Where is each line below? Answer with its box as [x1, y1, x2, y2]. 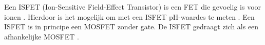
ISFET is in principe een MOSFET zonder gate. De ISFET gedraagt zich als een [4, 21, 259, 32]
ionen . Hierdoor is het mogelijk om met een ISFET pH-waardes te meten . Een [4, 11, 255, 22]
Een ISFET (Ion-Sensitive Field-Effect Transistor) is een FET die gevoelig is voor [4, 2, 261, 12]
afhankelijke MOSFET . [4, 31, 79, 41]
